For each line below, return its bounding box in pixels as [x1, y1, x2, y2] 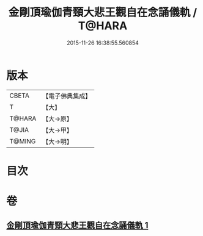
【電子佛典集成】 [42, 91, 92, 100]
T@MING [9, 137, 36, 145]
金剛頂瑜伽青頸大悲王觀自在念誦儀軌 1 [6, 220, 149, 231]
